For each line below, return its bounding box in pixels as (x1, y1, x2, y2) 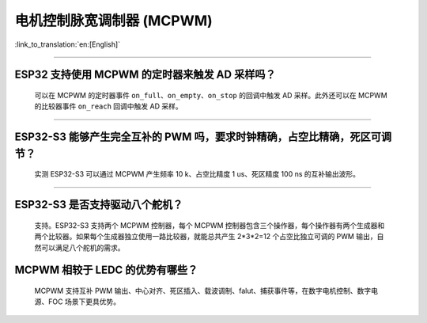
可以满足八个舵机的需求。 (40, 242, 125, 253)
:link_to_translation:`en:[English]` (14, 40, 121, 49)
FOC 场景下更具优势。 (47, 297, 121, 306)
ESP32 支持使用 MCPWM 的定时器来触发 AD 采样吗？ (14, 68, 276, 82)
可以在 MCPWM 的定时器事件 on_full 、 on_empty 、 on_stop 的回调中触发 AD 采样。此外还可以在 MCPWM (34, 90, 387, 100)
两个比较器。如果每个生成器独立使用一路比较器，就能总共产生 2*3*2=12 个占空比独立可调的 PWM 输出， (34, 232, 377, 241)
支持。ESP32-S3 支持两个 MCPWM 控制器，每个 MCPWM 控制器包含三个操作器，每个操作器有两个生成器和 (34, 220, 385, 230)
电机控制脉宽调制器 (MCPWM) (14, 12, 213, 29)
